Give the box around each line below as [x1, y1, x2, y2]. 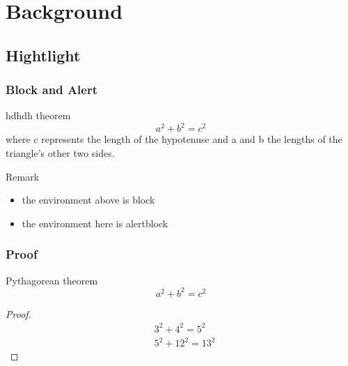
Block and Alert [6, 81, 98, 98]
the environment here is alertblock [22, 215, 168, 230]
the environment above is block [22, 192, 155, 207]
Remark [6, 169, 40, 183]
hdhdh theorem [6, 108, 71, 123]
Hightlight [6, 44, 81, 66]
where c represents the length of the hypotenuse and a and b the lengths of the [6, 132, 342, 146]
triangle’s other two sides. [6, 146, 115, 160]
